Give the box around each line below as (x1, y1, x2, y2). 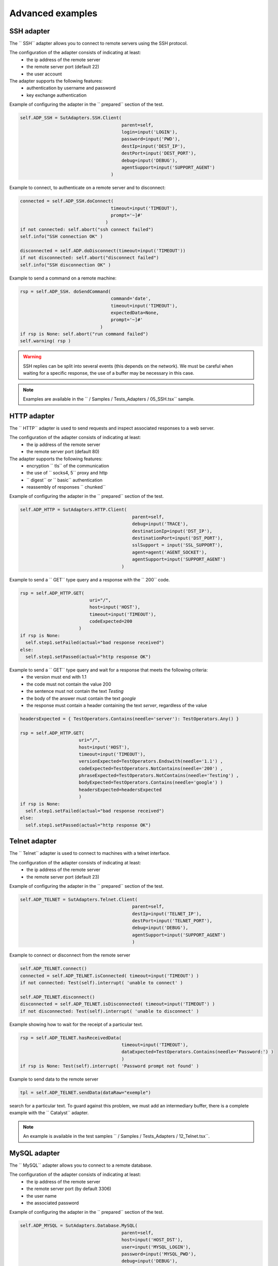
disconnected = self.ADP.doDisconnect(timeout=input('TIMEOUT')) (20, 248, 186, 253)
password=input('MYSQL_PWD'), (121, 1251, 196, 1257)
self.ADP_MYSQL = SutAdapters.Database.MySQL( (20, 1223, 138, 1229)
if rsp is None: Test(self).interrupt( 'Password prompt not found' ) (20, 1063, 200, 1069)
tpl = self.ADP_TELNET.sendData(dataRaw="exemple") (20, 1090, 151, 1096)
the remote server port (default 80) (26, 449, 100, 455)
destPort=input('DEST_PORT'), (121, 150, 196, 156)
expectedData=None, (110, 309, 159, 315)
